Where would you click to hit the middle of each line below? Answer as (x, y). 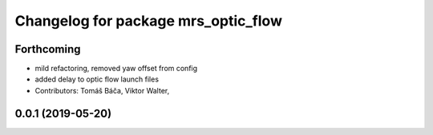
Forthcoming (48, 49)
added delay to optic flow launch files (97, 79)
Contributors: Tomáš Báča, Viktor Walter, (102, 90)
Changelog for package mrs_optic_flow (148, 21)
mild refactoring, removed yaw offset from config (116, 69)
